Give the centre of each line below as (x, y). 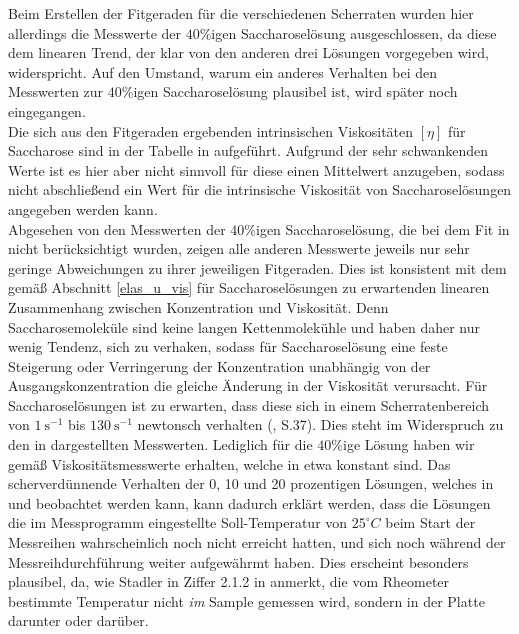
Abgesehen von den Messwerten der (117, 228)
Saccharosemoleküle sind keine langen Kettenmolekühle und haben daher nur (244, 326)
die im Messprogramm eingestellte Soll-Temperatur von (178, 522)
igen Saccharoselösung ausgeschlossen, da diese (354, 32)
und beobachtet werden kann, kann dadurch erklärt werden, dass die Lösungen (249, 502)
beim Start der (430, 522)
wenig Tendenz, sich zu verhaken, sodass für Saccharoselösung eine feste (228, 346)
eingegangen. (47, 110)
